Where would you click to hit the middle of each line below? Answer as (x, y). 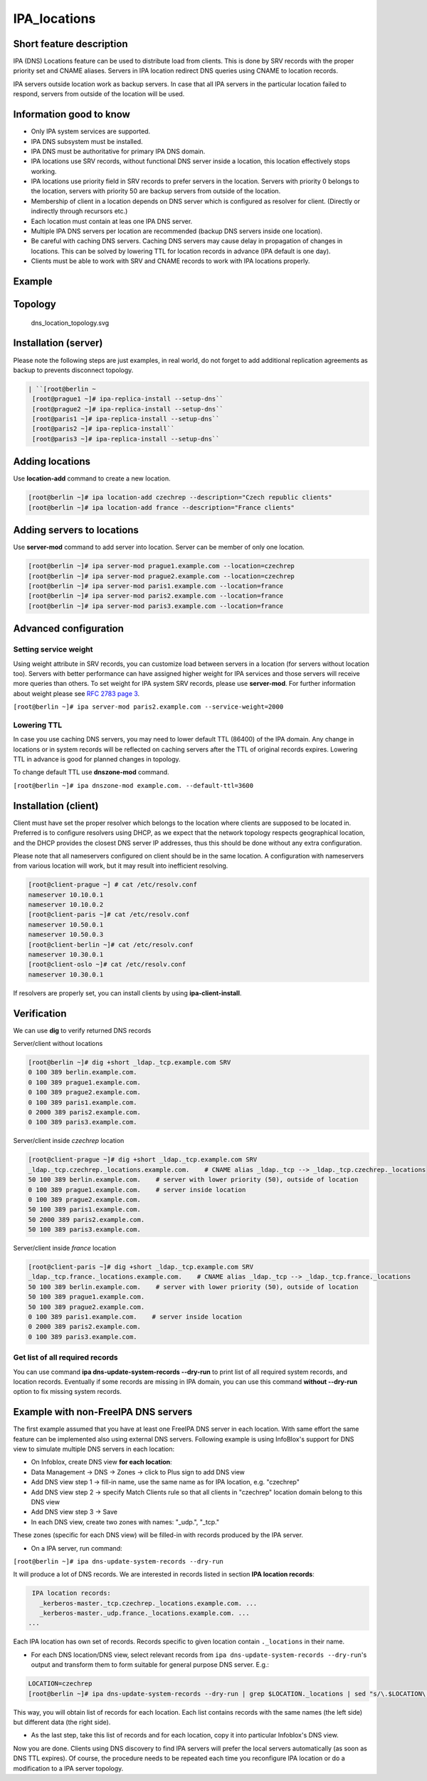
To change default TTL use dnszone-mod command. (91, 772)
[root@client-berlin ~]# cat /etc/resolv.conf (111, 944)
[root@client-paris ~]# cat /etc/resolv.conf (109, 915)
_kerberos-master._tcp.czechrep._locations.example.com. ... (148, 1603)
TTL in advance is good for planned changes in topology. (97, 759)
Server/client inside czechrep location (69, 1141)
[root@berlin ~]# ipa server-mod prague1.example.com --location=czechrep (162, 566)
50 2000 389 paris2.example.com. (86, 1220)
